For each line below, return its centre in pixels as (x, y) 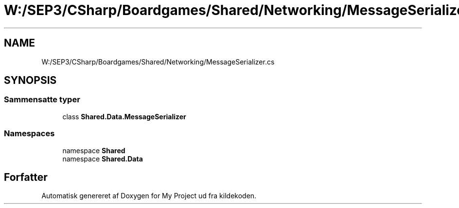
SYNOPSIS (30, 80)
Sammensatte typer (42, 100)
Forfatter (26, 177)
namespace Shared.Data (103, 159)
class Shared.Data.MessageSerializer (124, 116)
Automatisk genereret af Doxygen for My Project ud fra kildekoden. (149, 196)
